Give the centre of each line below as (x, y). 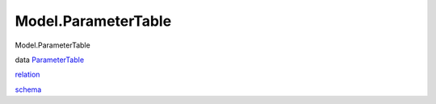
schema (28, 89)
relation (27, 75)
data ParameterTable (50, 60)
